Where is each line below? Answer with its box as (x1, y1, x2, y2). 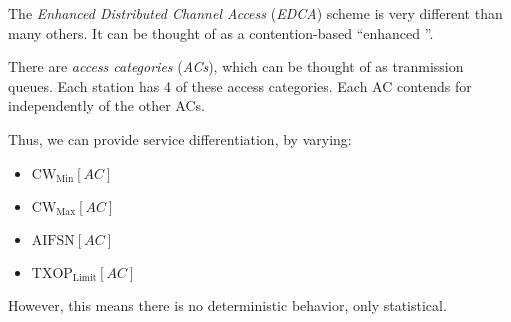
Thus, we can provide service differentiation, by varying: (8, 128, 352, 149)
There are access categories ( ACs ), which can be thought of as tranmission (8, 56, 464, 77)
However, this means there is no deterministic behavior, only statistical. (8, 294, 447, 315)
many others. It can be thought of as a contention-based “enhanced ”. (8, 22, 434, 43)
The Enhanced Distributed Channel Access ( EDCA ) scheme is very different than (8, 3, 503, 23)
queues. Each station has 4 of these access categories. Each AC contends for (8, 75, 472, 96)
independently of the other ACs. (8, 95, 205, 116)
